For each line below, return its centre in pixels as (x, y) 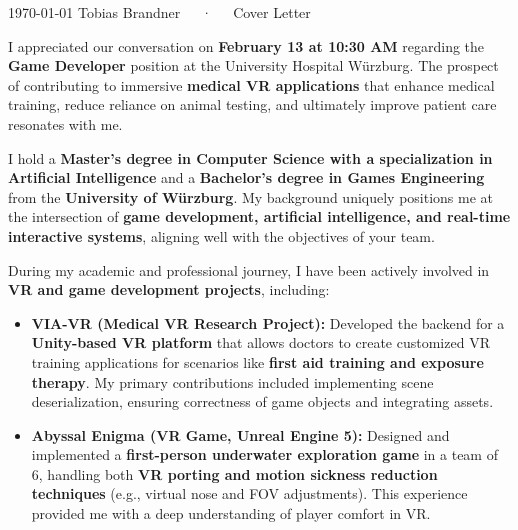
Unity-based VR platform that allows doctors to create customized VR (260, 342)
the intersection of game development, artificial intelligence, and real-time (259, 216)
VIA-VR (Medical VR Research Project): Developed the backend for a (268, 322)
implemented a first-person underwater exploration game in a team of (264, 454)
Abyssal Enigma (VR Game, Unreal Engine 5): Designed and (240, 434)
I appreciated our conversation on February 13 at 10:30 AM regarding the (246, 45)
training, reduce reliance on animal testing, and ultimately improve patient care (252, 104)
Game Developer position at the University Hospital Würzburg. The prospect (253, 65)
